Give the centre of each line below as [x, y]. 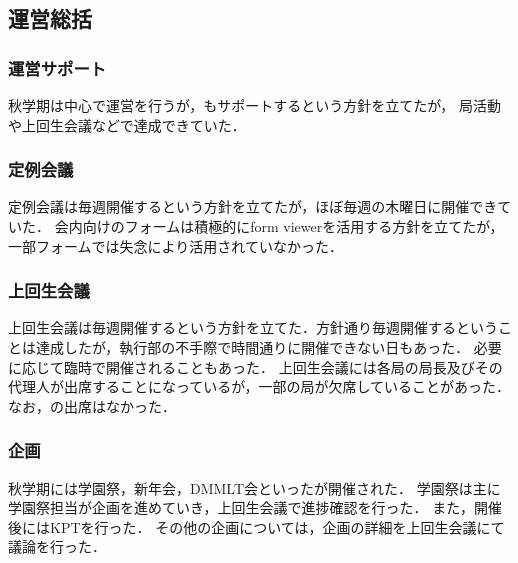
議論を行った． [57, 546]
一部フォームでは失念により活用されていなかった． [175, 245]
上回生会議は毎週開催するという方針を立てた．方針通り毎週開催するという [253, 327]
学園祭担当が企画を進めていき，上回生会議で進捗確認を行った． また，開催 [255, 507]
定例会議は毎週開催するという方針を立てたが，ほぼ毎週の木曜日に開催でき [253, 206]
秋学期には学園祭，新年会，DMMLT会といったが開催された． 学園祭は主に [254, 487]
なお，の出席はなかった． [92, 405]
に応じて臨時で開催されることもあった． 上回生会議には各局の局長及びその [255, 366]
